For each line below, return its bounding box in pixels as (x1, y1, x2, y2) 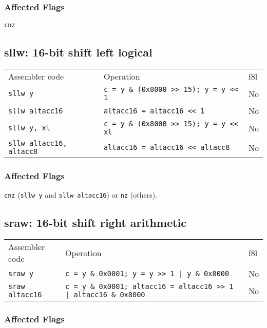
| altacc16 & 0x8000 (65, 291, 145, 299)
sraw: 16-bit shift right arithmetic (4, 215, 187, 230)
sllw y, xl (8, 124, 50, 132)
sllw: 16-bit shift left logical (4, 44, 152, 60)
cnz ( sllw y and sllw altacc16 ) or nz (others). (4, 189, 158, 200)
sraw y (8, 269, 34, 278)
